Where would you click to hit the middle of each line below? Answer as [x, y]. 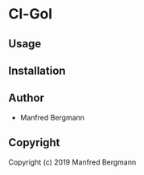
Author [26, 98]
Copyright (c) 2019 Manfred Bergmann [72, 162]
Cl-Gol [31, 14]
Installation [37, 70]
